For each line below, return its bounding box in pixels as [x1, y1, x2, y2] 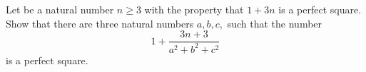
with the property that [144, 2, 244, 16]
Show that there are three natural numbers [6, 16, 194, 30]
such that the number [227, 16, 322, 30]
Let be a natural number [6, 2, 114, 16]
